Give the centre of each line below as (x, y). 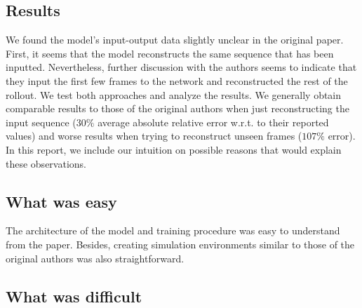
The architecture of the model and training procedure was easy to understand (173, 230)
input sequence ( (41, 122)
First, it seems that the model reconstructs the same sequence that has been (170, 53)
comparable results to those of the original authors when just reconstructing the (177, 108)
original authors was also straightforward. (95, 258)
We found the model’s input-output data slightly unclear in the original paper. (175, 40)
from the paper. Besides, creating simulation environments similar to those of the (180, 244)
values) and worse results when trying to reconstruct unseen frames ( (154, 136)
